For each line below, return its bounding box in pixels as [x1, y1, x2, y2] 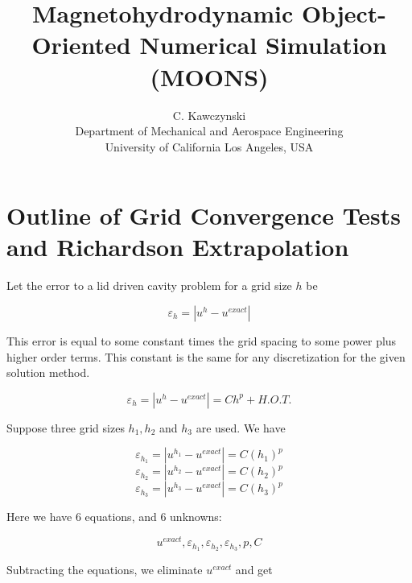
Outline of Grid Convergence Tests [6, 199, 402, 232]
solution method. [6, 364, 90, 381]
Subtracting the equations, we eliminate [6, 560, 203, 577]
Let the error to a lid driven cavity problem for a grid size [6, 277, 292, 294]
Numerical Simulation [139, 28, 387, 61]
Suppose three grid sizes [6, 419, 125, 436]
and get [235, 560, 273, 577]
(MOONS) [150, 60, 269, 93]
